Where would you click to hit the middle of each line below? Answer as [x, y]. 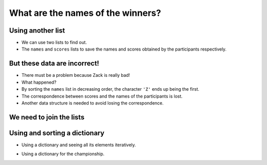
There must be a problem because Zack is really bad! [76, 75]
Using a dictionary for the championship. [63, 154]
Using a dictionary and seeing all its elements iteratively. [79, 145]
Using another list [37, 30]
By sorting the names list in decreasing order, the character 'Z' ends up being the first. [111, 89]
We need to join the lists [47, 117]
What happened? [39, 82]
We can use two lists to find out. [54, 43]
